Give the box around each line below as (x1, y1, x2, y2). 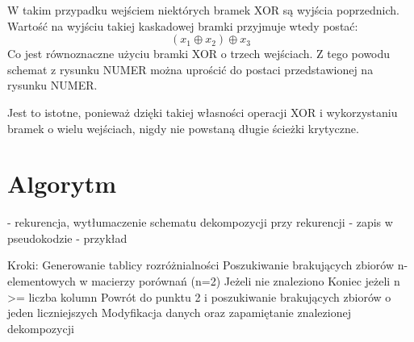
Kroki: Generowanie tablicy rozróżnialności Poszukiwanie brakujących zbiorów (7, 256, 395, 273)
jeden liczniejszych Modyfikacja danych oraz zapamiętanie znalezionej (7, 304, 351, 321)
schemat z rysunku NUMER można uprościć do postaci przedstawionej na (7, 60, 374, 77)
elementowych (7, 273, 76, 290)
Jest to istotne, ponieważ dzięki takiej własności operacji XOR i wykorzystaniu (7, 103, 398, 120)
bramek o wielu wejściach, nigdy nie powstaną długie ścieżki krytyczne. (7, 119, 359, 136)
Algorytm (7, 167, 117, 200)
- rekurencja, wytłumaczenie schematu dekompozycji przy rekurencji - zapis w (7, 214, 393, 231)
